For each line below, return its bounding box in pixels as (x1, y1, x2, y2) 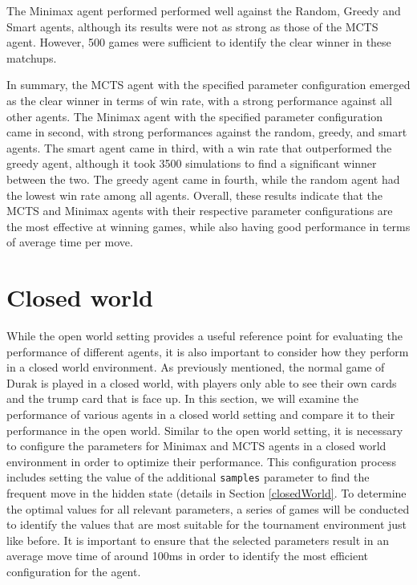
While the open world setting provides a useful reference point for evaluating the (6, 327, 403, 344)
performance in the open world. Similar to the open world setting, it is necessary (6, 421, 403, 438)
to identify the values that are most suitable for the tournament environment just (6, 516, 407, 533)
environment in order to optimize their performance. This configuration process (6, 453, 396, 469)
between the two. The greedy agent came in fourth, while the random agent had (6, 170, 400, 187)
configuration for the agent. (6, 563, 141, 579)
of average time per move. (6, 234, 133, 250)
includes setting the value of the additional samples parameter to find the (6, 469, 370, 485)
